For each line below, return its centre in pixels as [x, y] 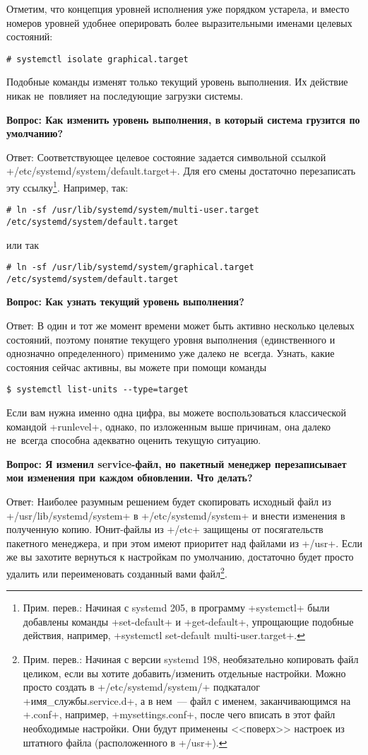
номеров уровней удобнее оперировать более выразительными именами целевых [179, 22]
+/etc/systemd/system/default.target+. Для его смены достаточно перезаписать [181, 171]
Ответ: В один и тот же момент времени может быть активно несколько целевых [180, 326]
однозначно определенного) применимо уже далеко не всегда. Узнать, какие [171, 353]
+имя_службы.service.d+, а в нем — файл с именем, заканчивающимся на [187, 700]
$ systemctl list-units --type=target [97, 390]
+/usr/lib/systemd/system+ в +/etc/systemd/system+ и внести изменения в [176, 515]
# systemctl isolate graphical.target [97, 59]
